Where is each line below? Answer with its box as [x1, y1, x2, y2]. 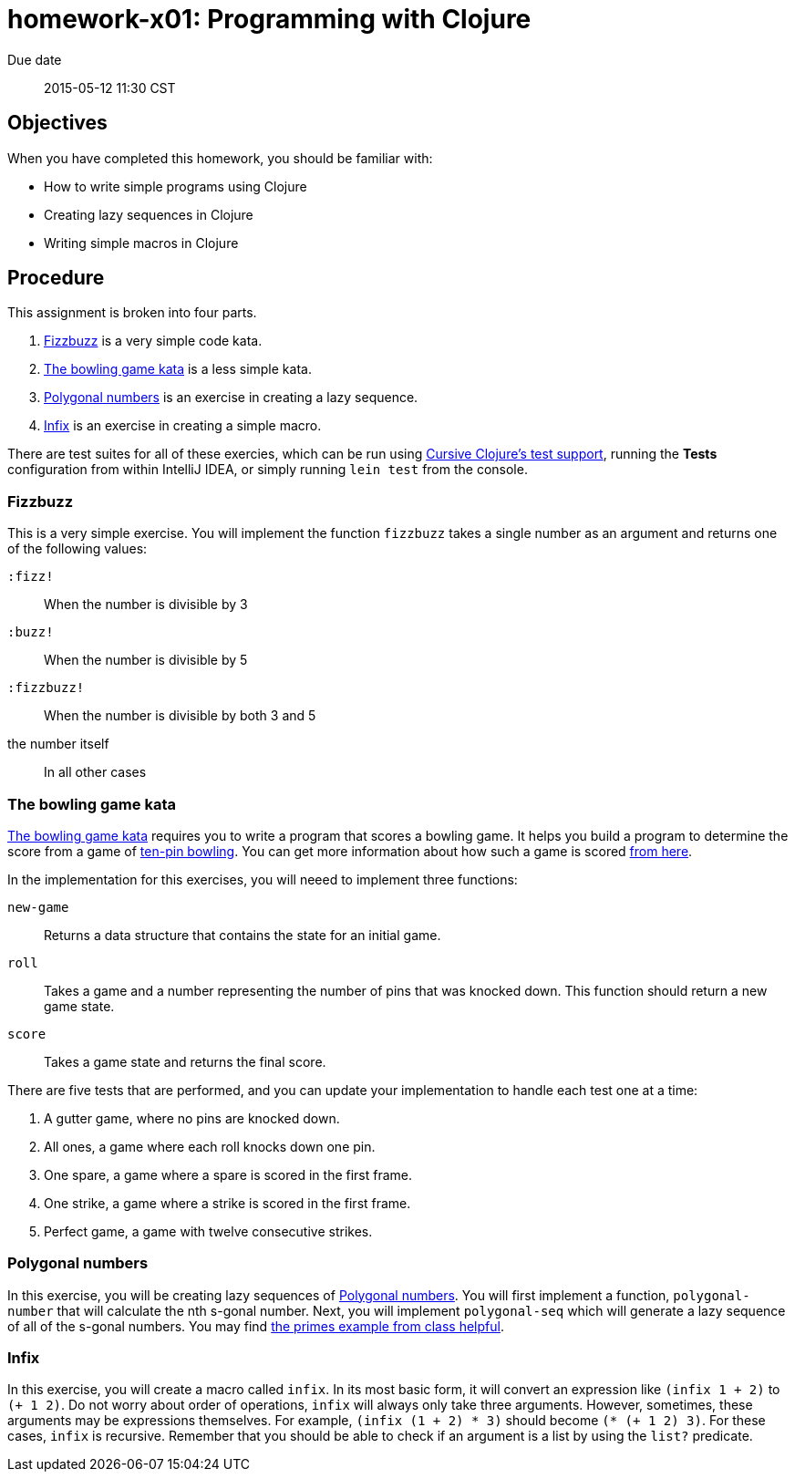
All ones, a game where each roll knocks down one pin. [44, 1138, 376, 1154]
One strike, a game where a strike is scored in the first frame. [44, 1195, 411, 1211]
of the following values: [7, 541, 148, 557]
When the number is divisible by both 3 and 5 [44, 708, 316, 724]
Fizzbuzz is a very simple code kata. [44, 333, 263, 349]
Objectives [7, 111, 108, 135]
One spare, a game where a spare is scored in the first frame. [44, 1166, 413, 1183]
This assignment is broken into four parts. [7, 305, 257, 321]
